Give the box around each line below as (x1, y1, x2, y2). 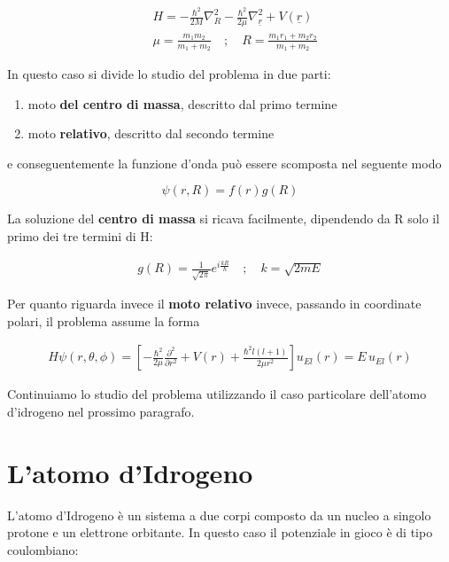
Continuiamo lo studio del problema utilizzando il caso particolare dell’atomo (7, 385, 427, 403)
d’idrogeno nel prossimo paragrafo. (7, 402, 195, 420)
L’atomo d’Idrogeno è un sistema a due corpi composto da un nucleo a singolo (7, 505, 431, 524)
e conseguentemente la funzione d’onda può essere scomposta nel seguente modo (7, 153, 442, 172)
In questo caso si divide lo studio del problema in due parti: (7, 64, 331, 82)
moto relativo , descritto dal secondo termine (27, 124, 275, 143)
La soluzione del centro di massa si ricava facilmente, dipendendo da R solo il (7, 209, 440, 228)
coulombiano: (7, 540, 79, 558)
